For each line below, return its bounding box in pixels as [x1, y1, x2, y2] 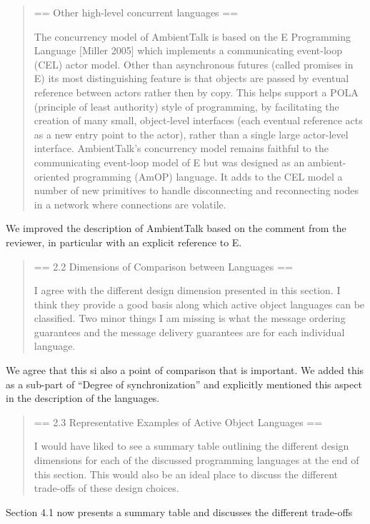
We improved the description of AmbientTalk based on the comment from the [6, 221, 346, 236]
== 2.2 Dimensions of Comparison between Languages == [34, 258, 293, 273]
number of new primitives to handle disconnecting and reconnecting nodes [34, 183, 359, 198]
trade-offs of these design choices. [34, 480, 179, 495]
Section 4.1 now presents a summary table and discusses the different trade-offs [6, 504, 353, 519]
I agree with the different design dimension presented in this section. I [34, 283, 341, 298]
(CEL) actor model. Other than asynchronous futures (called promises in [34, 56, 354, 71]
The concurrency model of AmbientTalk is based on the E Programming [34, 29, 351, 44]
